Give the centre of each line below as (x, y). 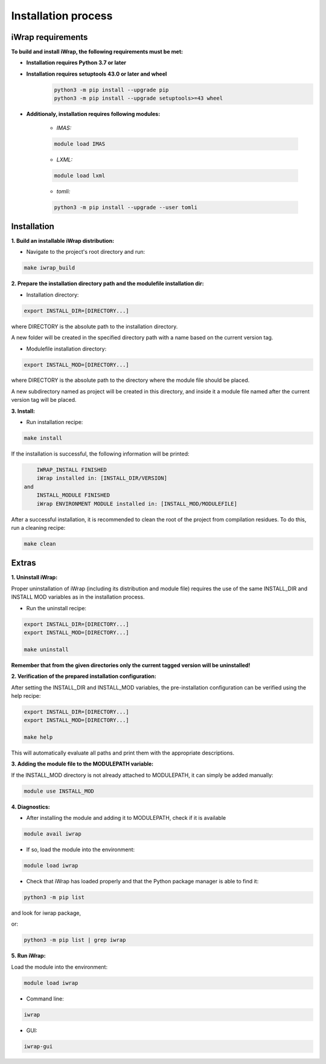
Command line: (45, 998)
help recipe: (26, 695)
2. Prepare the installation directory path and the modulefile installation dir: (108, 283)
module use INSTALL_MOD (59, 791)
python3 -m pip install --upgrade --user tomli (126, 207)
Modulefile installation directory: (66, 349)
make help (38, 737)
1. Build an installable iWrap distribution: (63, 241)
